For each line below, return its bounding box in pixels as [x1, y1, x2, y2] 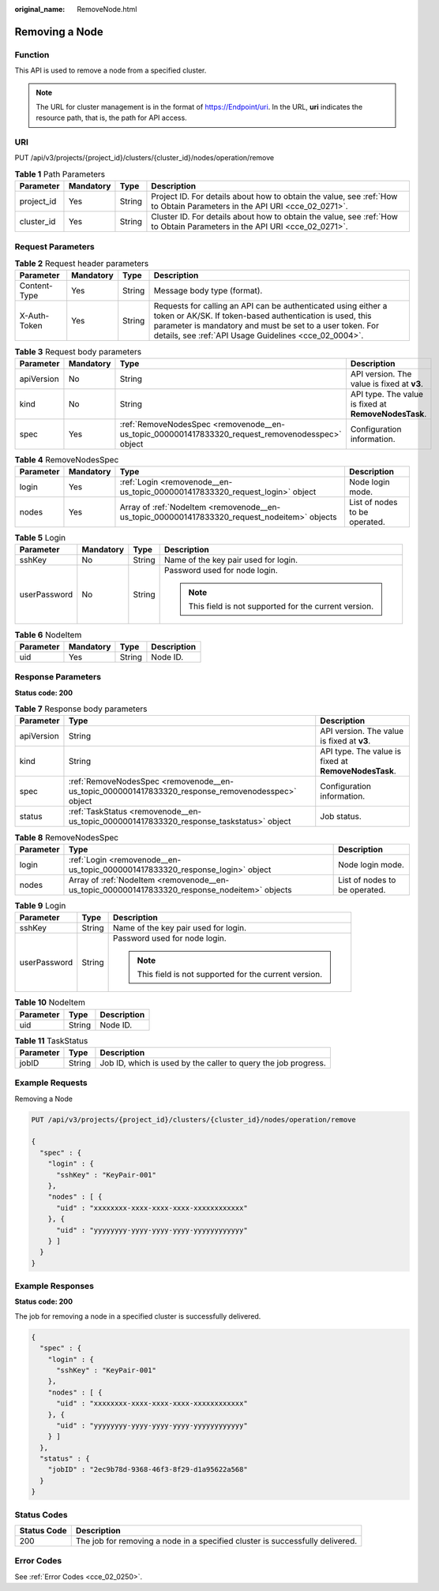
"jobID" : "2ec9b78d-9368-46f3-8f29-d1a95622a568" [47, 1465, 248, 1474]
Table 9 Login [14, 900, 66, 911]
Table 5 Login [14, 533, 66, 544]
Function [14, 49, 50, 60]
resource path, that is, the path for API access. [36, 113, 187, 122]
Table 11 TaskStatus [14, 1035, 88, 1046]
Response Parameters [14, 672, 102, 683]
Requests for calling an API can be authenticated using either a [153, 301, 388, 312]
